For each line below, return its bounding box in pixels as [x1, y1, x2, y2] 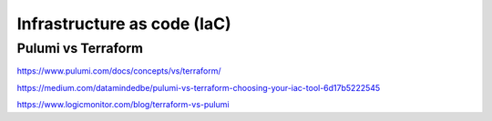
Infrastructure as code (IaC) [16, 14, 231, 34]
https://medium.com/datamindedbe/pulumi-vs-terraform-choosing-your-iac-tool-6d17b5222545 [16, 82, 381, 93]
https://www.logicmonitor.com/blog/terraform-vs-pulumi [16, 99, 230, 110]
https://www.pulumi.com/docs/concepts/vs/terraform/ [16, 66, 221, 76]
